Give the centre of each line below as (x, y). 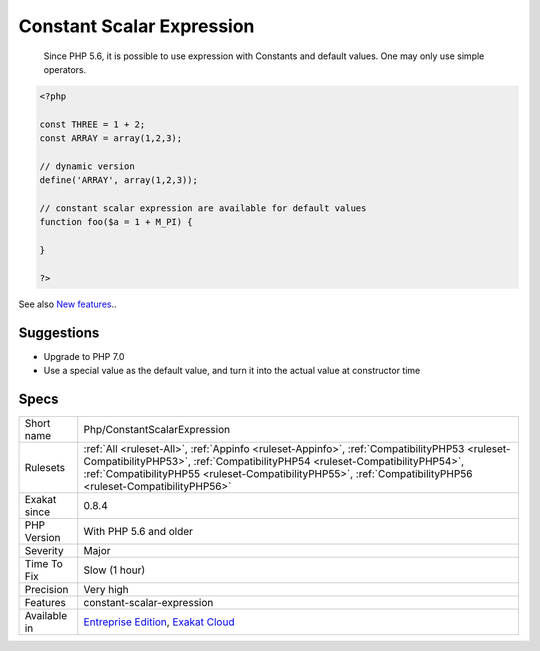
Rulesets (44, 468)
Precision (46, 590)
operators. (65, 69)
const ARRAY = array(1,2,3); (111, 138)
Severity (44, 551)
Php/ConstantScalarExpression (156, 430)
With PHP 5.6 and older (138, 532)
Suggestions (59, 332)
